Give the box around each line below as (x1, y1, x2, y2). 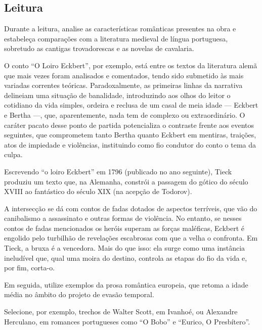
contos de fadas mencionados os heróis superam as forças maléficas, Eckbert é (4, 222, 245, 233)
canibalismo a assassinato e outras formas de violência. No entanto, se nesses (4, 213, 242, 223)
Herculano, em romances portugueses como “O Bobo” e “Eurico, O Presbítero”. (4, 316, 250, 326)
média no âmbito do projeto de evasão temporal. (4, 289, 154, 300)
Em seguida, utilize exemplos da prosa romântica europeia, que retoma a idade (4, 279, 248, 290)
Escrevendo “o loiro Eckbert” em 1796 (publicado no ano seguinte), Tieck (4, 166, 232, 176)
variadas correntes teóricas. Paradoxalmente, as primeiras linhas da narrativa (4, 80, 243, 90)
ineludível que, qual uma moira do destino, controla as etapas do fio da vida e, (4, 252, 247, 263)
